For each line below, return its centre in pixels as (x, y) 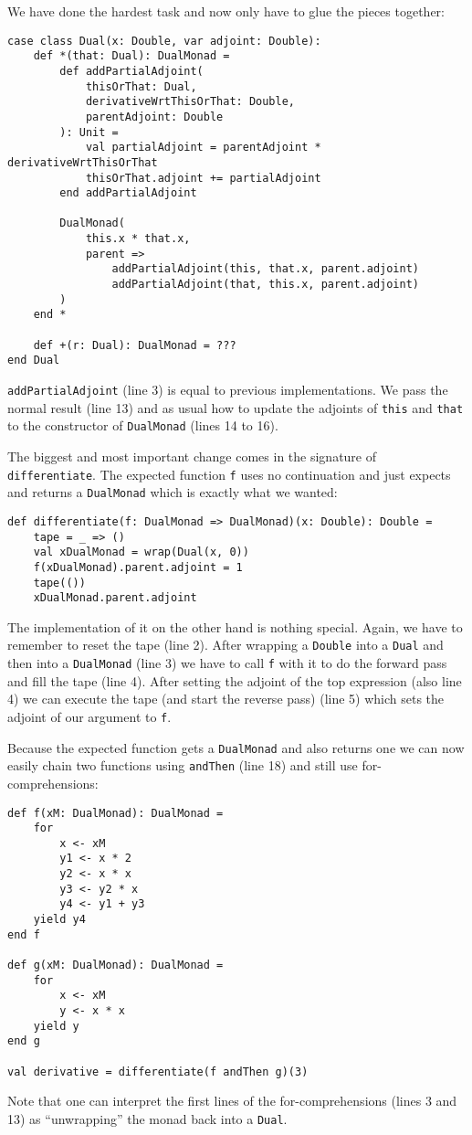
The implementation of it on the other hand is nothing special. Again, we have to (235, 626)
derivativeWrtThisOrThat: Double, (190, 102)
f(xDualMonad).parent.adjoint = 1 (138, 567)
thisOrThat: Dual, (141, 86)
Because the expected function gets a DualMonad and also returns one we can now (236, 747)
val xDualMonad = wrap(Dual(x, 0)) (141, 552)
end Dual (34, 361)
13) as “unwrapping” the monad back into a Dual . (147, 1118)
